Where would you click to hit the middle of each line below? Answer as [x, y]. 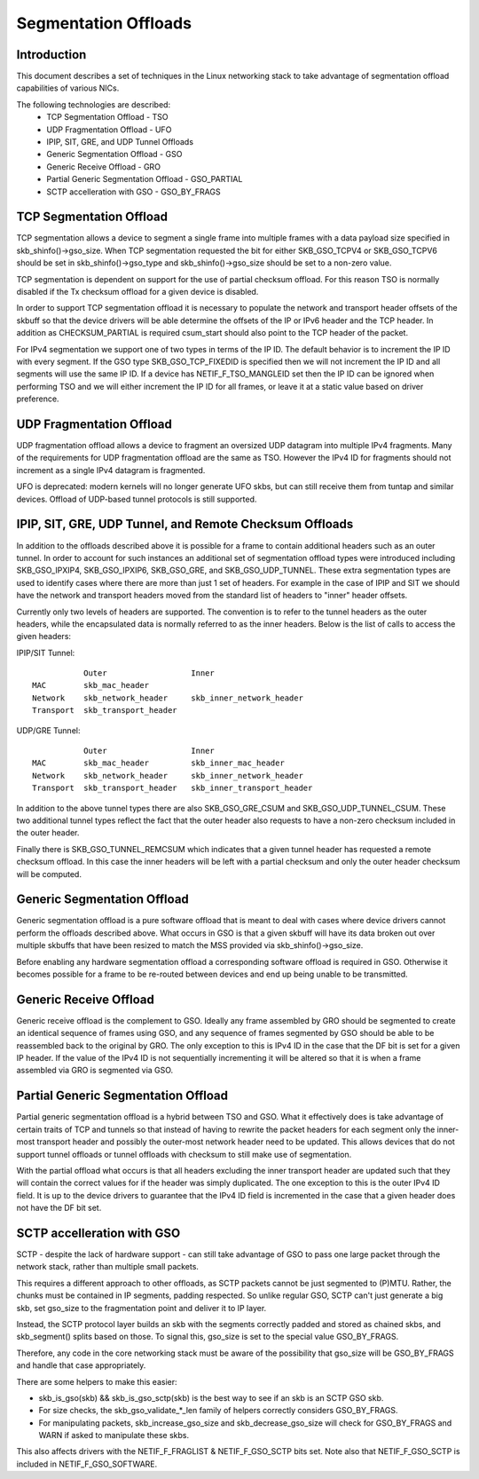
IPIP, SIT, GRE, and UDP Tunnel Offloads [120, 142]
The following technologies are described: [94, 104]
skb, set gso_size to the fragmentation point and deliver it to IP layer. [141, 1308]
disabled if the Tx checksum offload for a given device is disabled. [137, 292]
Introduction [51, 55]
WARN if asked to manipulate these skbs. [114, 1435]
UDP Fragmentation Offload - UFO [109, 130]
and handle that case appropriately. [81, 1365]
